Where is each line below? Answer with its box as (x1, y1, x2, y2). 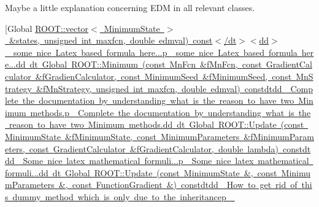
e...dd (5, 58, 26, 71)
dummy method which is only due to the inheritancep (12, 190, 226, 203)
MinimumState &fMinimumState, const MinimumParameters (5, 130, 240, 143)
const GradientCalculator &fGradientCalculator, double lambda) (29, 142, 279, 155)
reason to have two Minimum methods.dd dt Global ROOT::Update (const (9, 118, 304, 131)
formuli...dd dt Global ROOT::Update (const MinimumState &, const (5, 166, 277, 179)
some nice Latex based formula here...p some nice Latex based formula (13, 45, 298, 58)
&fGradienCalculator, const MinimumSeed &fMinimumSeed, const (35, 69, 292, 82)
